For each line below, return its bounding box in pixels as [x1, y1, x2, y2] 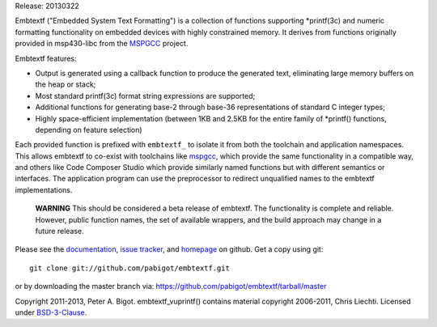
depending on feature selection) [35, 125, 142, 134]
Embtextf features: [15, 53, 77, 63]
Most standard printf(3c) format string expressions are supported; [35, 91, 256, 100]
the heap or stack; [35, 79, 96, 89]
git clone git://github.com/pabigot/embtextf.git [29, 263, 231, 273]
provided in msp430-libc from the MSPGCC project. [15, 39, 189, 49]
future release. [35, 227, 84, 236]
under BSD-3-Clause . [15, 308, 87, 317]
